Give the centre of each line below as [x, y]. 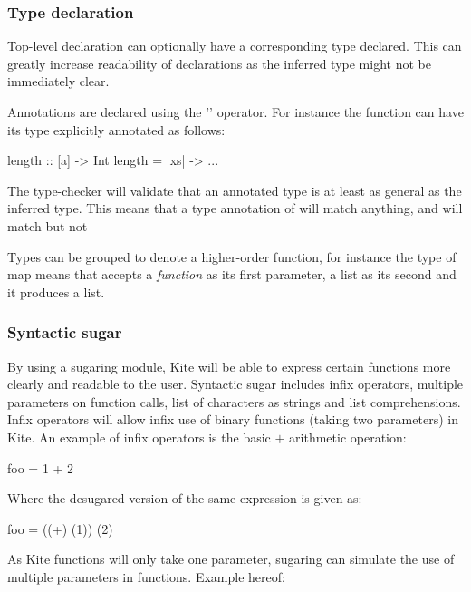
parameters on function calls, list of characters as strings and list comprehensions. [234, 401]
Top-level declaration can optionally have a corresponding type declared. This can [235, 46]
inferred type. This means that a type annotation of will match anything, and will [235, 208]
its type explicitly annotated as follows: [116, 129]
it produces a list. [56, 291]
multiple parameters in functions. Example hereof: [146, 576]
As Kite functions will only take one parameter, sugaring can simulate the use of [231, 559]
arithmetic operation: [348, 437]
